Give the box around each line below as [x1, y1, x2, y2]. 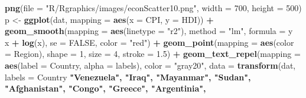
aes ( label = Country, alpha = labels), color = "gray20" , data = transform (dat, [5, 59, 296, 71]
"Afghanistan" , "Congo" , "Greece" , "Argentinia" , [5, 82, 206, 94]
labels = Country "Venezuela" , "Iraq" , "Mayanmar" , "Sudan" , [5, 70, 251, 83]
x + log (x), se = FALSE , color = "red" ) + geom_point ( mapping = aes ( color [5, 36, 294, 48]
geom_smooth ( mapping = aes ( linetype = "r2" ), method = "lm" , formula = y [5, 25, 293, 37]
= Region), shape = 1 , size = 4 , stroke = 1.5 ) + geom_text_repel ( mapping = [5, 48, 301, 60]
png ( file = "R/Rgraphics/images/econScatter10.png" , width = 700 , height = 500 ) [5, 2, 302, 13]
